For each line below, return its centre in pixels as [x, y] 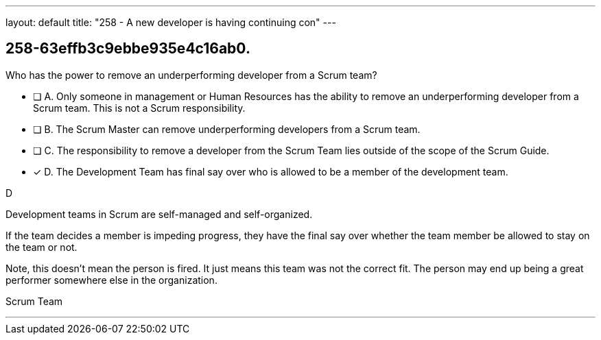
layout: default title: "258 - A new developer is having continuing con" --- [171, 22]
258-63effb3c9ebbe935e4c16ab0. [128, 49]
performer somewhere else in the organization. [111, 280]
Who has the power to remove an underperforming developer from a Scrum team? [191, 75]
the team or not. [42, 247]
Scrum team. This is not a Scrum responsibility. [139, 108]
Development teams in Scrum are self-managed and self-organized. [159, 214]
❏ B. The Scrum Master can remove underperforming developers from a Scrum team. [227, 129]
